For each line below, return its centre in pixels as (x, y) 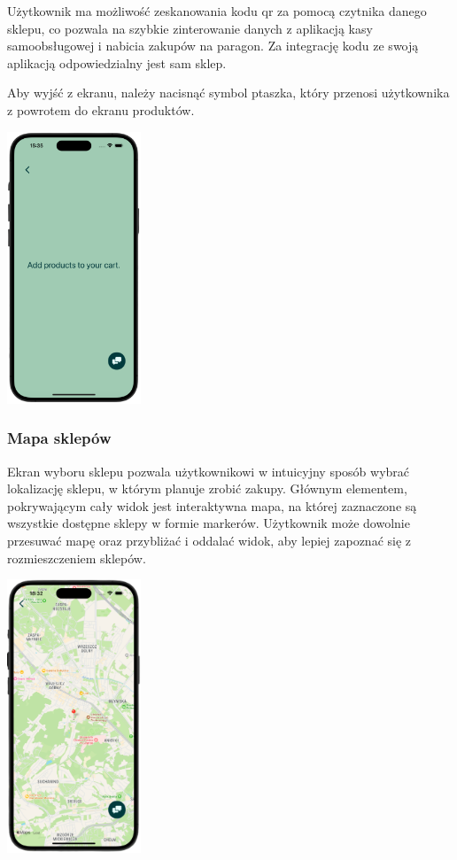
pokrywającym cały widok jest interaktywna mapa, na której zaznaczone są (212, 505)
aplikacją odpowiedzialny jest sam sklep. (117, 62)
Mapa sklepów (59, 438)
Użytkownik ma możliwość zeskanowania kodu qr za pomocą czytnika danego (217, 11)
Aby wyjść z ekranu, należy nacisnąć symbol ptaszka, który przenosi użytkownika (228, 93)
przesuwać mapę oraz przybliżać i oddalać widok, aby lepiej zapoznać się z (209, 540)
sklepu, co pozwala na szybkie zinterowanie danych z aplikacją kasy (190, 28)
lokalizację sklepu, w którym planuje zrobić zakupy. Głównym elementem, (207, 488)
